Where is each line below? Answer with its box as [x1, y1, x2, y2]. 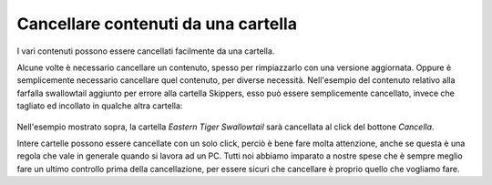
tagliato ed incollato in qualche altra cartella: [16, 100, 183, 111]
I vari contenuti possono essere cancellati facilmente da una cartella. [16, 46, 275, 57]
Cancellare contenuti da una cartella [16, 14, 298, 34]
